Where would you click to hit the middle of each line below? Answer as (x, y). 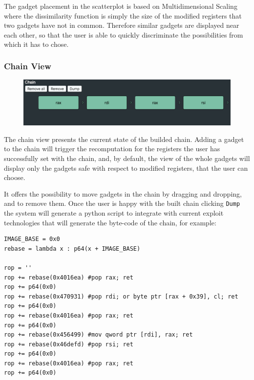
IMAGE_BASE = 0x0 (32, 239)
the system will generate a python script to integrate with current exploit (114, 212)
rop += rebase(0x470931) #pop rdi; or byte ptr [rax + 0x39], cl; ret (121, 296)
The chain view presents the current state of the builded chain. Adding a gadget (124, 139)
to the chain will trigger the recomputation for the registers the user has (112, 149)
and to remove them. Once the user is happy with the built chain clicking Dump (122, 203)
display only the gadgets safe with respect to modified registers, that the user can (126, 168)
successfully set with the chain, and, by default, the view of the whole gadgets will (127, 158)
